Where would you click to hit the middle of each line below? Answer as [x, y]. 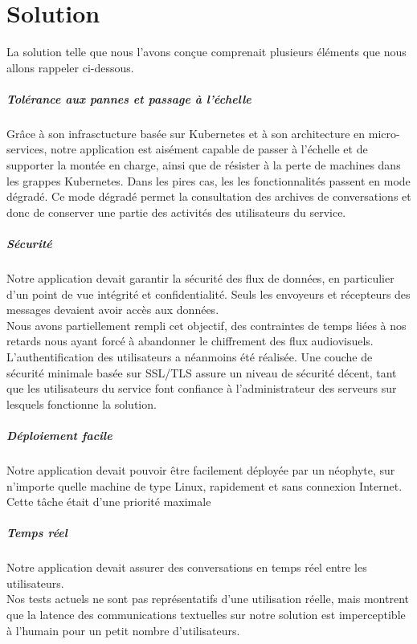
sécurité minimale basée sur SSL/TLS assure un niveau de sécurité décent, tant [202, 372]
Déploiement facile [59, 435]
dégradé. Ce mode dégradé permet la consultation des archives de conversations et [209, 196]
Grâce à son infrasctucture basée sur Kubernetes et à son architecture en [186, 133]
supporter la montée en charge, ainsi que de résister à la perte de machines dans [204, 165]
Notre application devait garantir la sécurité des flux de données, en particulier [200, 278]
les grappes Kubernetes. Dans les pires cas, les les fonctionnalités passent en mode [208, 180]
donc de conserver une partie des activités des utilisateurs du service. [176, 212]
